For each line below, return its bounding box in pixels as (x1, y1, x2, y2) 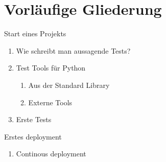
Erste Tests (16, 114, 52, 125)
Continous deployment (16, 148, 86, 159)
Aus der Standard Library (28, 79, 110, 90)
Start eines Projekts (4, 28, 66, 39)
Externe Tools (28, 97, 73, 107)
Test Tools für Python (16, 62, 86, 73)
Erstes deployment (4, 131, 62, 142)
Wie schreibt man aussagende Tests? (16, 45, 131, 56)
